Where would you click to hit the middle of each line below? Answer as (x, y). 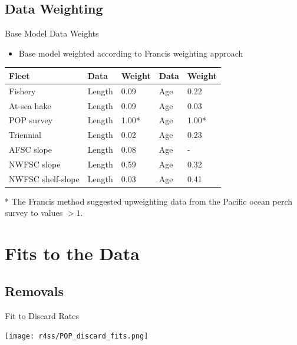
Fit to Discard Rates (42, 315)
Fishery (22, 91)
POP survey (31, 120)
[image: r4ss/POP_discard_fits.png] (77, 336)
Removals (34, 290)
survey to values (34, 213)
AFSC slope (30, 149)
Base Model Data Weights (52, 33)
